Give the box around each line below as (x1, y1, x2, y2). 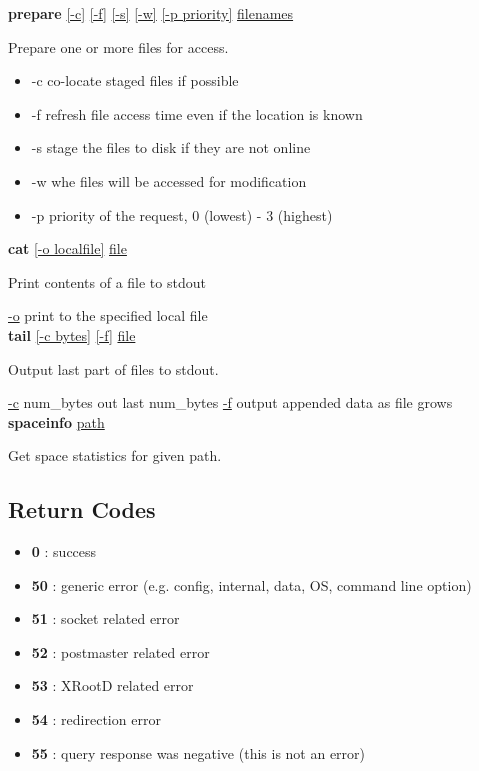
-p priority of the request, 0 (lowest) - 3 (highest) (31, 204, 333, 225)
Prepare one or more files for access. (8, 36, 229, 57)
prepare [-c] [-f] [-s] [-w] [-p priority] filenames (8, 3, 294, 23)
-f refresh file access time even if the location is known (31, 103, 363, 124)
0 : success (31, 541, 97, 562)
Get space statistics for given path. (8, 445, 222, 466)
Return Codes (8, 494, 156, 525)
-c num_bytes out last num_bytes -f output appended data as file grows (8, 392, 453, 413)
